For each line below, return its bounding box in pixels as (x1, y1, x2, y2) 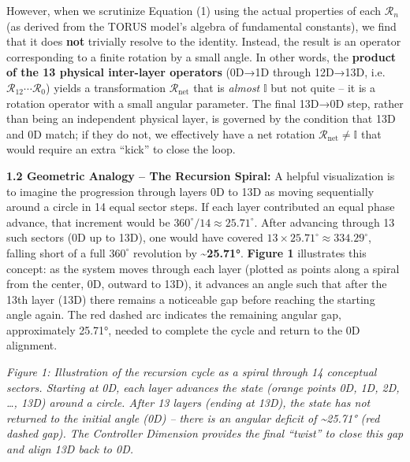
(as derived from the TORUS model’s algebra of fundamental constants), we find (6, 17, 397, 34)
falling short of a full (6, 244, 106, 261)
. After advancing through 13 (254, 213, 395, 230)
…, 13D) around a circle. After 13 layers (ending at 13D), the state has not (6, 394, 371, 411)
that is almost (193, 79, 260, 95)
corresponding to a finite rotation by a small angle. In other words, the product (6, 48, 397, 65)
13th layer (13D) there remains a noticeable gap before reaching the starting (6, 290, 375, 307)
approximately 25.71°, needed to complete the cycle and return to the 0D (6, 321, 360, 338)
